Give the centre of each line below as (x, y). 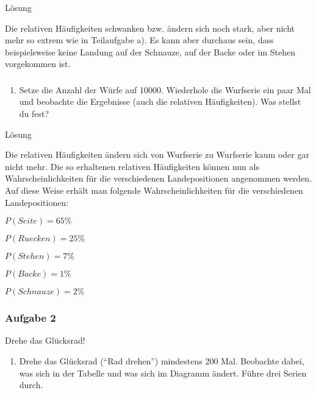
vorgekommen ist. (38, 64)
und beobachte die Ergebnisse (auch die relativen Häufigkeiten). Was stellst (160, 101)
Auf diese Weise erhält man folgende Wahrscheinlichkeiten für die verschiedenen (154, 190)
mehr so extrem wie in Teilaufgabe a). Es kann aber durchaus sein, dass (139, 40)
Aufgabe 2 (31, 318)
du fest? (34, 114)
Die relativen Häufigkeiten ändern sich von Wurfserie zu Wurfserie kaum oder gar (157, 154)
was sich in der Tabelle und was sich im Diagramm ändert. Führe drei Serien (163, 373)
